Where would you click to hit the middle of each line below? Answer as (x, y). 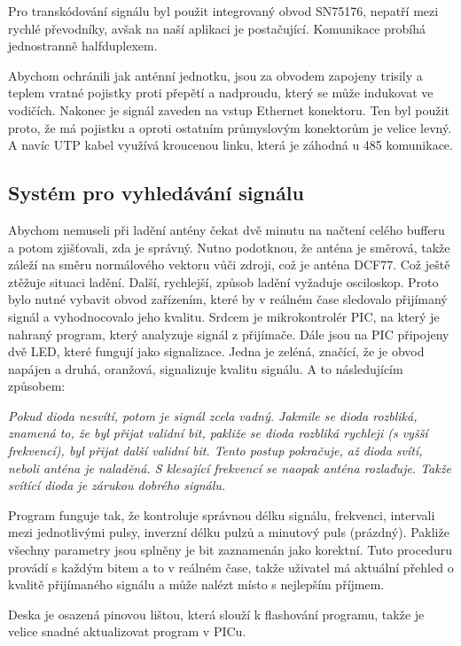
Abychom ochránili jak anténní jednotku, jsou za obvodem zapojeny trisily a (215, 75)
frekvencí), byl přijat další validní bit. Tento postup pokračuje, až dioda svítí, (215, 451)
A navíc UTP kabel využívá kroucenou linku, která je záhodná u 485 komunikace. (230, 145)
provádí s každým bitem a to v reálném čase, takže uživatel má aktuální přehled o (231, 567)
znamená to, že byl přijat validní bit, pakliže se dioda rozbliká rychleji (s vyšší (218, 433)
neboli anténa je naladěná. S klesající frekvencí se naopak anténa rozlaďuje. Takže (230, 467)
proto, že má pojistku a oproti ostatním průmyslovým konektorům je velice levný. (230, 127)
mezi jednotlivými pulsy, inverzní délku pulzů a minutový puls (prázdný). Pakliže (229, 532)
